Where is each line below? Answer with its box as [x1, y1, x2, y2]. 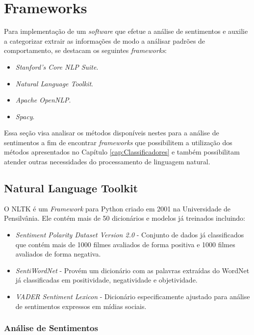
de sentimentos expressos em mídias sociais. [15, 301, 147, 311]
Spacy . [15, 111, 35, 121]
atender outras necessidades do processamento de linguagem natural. [4, 156, 210, 167]
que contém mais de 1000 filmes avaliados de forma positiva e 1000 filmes [15, 239, 235, 249]
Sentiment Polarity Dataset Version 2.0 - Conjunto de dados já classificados [15, 230, 244, 240]
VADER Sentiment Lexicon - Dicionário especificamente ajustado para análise [15, 291, 250, 302]
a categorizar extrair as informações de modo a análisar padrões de [4, 35, 205, 46]
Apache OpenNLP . [15, 95, 71, 105]
